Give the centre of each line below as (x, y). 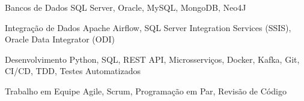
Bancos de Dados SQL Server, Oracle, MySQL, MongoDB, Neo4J (126, 7)
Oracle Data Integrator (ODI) (60, 39)
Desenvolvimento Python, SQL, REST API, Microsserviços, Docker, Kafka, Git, (152, 59)
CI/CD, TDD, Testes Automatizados (73, 71)
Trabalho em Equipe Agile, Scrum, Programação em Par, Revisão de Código (146, 91)
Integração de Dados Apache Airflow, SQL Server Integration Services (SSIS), (148, 27)
